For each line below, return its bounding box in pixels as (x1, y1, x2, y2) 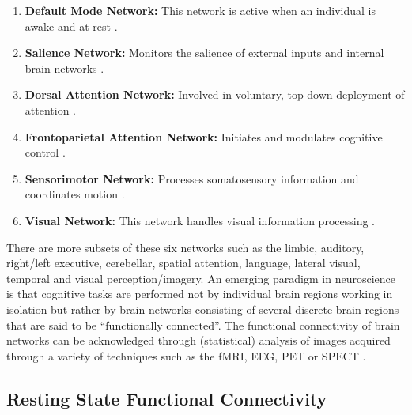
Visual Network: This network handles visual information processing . (25, 212, 375, 228)
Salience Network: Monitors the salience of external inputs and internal (25, 44, 384, 61)
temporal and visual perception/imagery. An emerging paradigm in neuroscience (6, 270, 395, 286)
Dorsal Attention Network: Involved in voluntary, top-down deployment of (25, 86, 405, 103)
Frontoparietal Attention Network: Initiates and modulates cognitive (25, 128, 383, 145)
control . (25, 144, 66, 160)
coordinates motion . (25, 186, 125, 202)
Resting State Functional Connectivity (6, 386, 327, 410)
